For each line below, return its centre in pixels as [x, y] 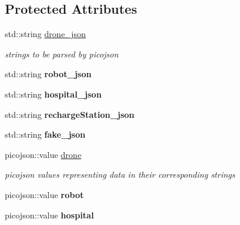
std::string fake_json [45, 134]
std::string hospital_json [53, 94]
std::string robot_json [48, 74]
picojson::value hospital [50, 215]
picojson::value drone [43, 154]
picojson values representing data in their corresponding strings [120, 174]
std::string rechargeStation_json [70, 114]
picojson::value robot [44, 194]
